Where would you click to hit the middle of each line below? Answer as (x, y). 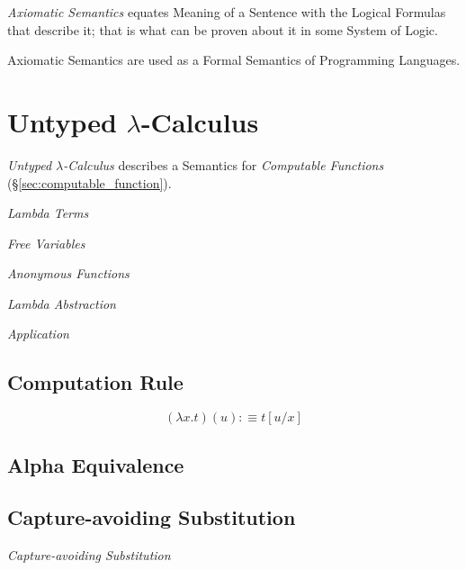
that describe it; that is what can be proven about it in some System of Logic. (223, 29)
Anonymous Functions (68, 273)
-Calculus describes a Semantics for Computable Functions (224, 164)
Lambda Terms (48, 213)
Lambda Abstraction (62, 303)
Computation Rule (95, 382)
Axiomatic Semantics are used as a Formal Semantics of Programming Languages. (234, 60)
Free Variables (46, 243)
